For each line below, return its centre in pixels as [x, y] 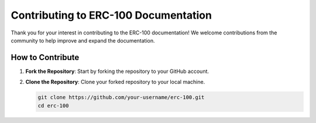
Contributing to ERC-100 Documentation [111, 15]
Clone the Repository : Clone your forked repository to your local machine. [115, 82]
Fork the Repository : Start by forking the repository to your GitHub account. [117, 71]
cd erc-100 [53, 106]
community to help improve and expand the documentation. [83, 40]
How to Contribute [45, 57]
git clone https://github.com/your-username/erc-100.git [121, 97]
